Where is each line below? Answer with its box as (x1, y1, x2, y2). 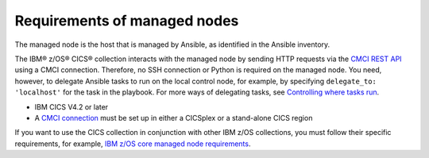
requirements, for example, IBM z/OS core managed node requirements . (14, 139, 251, 148)
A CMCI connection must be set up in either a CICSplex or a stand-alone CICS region (34, 113, 313, 122)
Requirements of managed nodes (14, 12, 239, 29)
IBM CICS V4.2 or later (34, 102, 109, 111)
